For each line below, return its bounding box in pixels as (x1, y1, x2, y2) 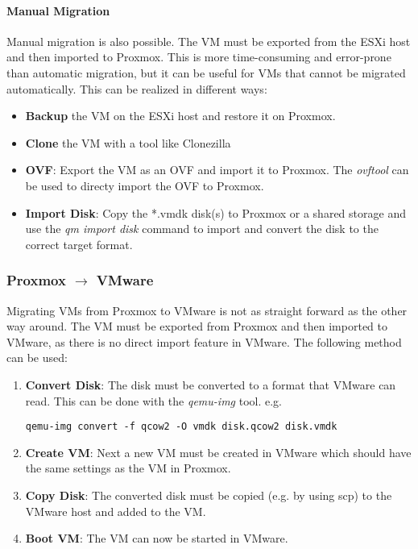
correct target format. (25, 235, 133, 252)
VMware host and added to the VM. (25, 502, 206, 519)
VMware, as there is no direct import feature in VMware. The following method (6, 333, 402, 350)
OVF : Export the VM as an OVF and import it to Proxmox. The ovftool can (25, 161, 409, 178)
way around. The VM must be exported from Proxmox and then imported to (6, 318, 387, 335)
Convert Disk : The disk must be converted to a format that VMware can (25, 376, 396, 393)
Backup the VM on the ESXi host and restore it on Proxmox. (25, 107, 336, 124)
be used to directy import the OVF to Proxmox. (25, 177, 264, 193)
